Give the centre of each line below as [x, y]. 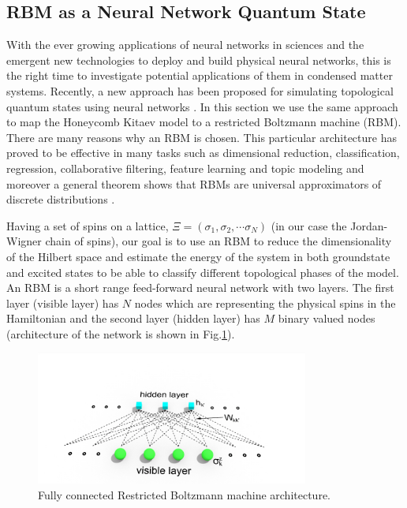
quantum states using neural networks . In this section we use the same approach [202, 106]
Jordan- [369, 225]
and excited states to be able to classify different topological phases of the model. [203, 272]
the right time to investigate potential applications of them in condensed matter [200, 75]
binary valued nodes [327, 318]
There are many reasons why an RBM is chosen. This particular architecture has [202, 137]
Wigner [24, 241]
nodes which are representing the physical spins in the [265, 303]
